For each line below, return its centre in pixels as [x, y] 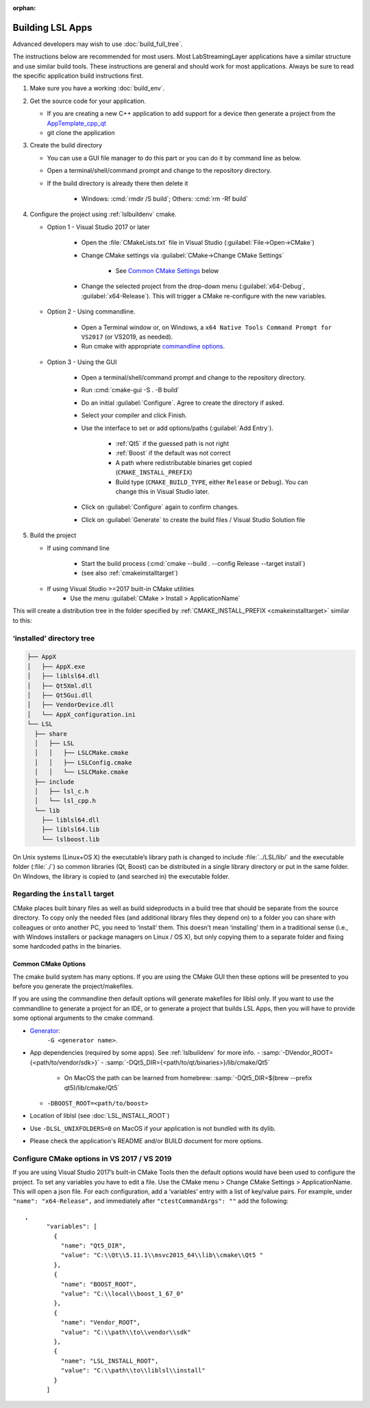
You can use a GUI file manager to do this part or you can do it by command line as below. [174, 158]
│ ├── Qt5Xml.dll [60, 685]
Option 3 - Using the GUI [82, 362]
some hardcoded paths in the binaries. [67, 946]
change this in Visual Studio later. [162, 491]
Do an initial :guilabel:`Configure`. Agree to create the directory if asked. [183, 403]
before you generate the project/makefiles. [73, 986]
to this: [22, 620]
